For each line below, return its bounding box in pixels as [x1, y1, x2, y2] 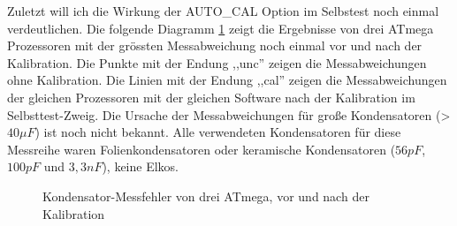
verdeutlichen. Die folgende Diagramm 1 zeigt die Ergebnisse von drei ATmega [7, 19, 434, 37]
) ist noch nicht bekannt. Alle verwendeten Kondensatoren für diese [34, 123, 401, 141]
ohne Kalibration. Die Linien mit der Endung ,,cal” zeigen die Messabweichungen [7, 71, 447, 89]
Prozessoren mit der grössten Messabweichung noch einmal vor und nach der [7, 36, 423, 55]
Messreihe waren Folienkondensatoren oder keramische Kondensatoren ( [7, 139, 396, 158]
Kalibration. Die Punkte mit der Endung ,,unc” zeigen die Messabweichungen [7, 53, 427, 72]
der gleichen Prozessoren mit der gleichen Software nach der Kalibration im [7, 87, 415, 106]
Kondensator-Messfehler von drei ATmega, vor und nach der [42, 186, 369, 205]
